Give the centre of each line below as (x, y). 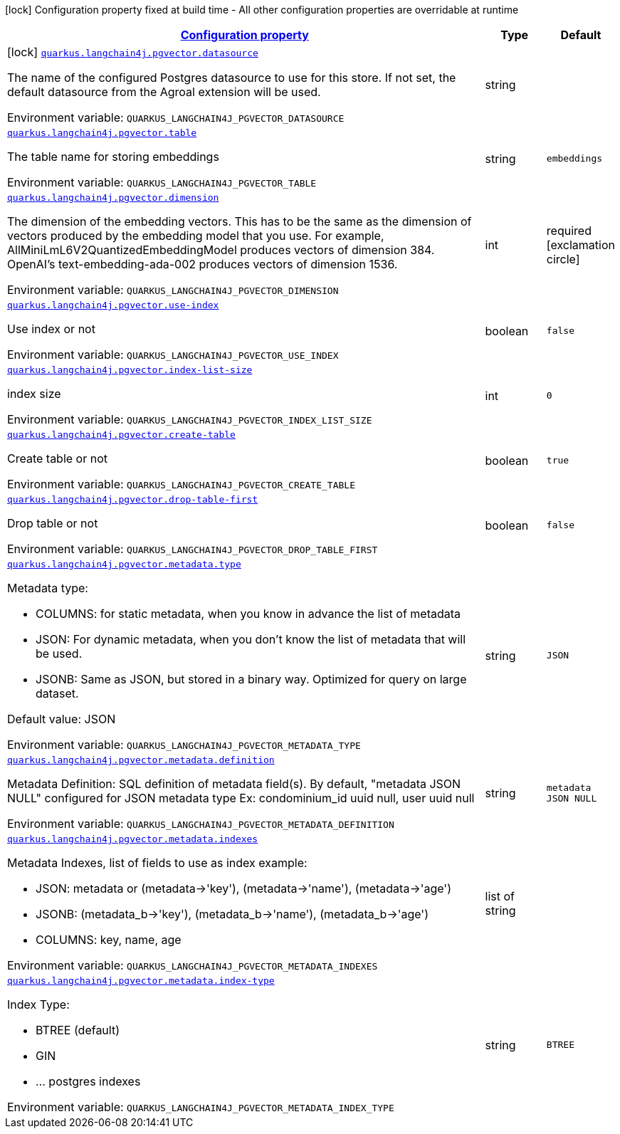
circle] (563, 259)
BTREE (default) (78, 1030)
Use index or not (51, 329)
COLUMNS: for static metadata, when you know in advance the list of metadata (248, 614)
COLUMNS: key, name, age (109, 940)
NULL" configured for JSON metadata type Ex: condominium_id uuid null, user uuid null (241, 798)
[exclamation (580, 245)
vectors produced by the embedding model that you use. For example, (196, 236)
